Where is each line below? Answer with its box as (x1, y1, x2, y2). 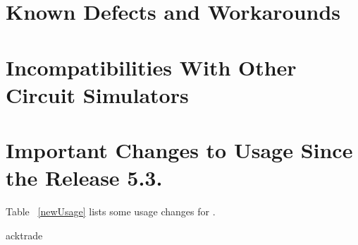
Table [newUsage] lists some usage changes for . (6, 204, 216, 219)
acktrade (6, 227, 43, 242)
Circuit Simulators (6, 80, 189, 109)
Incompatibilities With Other (6, 52, 297, 81)
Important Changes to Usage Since (6, 136, 353, 165)
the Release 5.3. (6, 163, 163, 192)
